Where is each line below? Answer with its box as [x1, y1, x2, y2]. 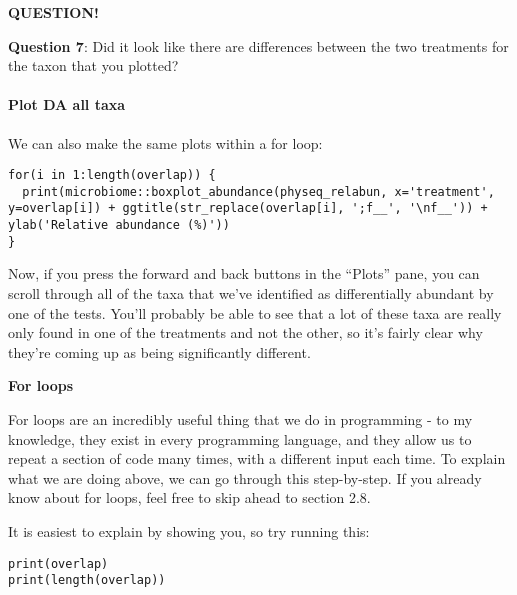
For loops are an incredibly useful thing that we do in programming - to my [8, 409, 473, 430]
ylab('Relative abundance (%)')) [8, 218, 230, 233]
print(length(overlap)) [8, 573, 166, 588]
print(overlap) [8, 556, 109, 571]
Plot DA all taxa [8, 94, 126, 115]
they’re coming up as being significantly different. [8, 341, 311, 362]
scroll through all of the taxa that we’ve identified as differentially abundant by [8, 283, 494, 304]
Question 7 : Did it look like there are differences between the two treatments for [8, 35, 509, 56]
